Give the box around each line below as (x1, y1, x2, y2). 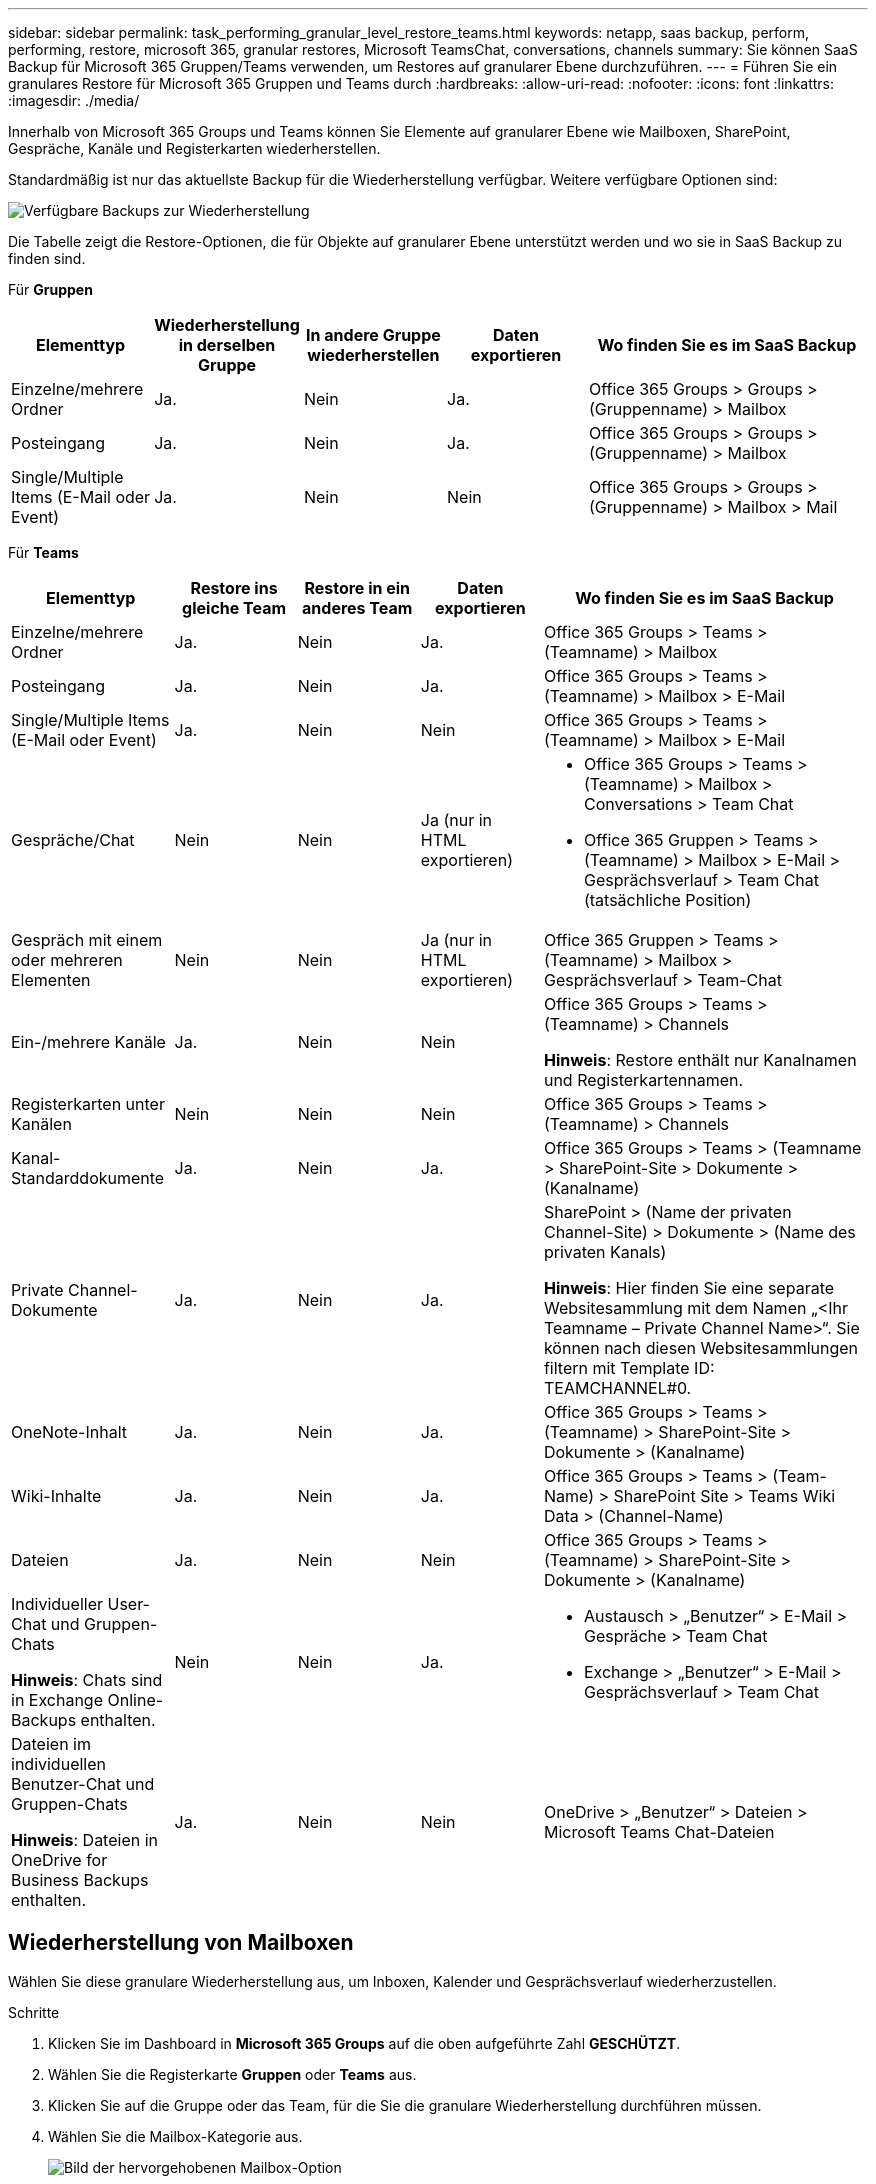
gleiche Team (182, 598, 287, 618)
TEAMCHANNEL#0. (543, 1378, 692, 1398)
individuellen (11, 1754, 106, 1774)
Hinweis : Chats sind (11, 1670, 163, 1690)
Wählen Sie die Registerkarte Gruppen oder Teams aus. (48, 2065, 417, 2083)
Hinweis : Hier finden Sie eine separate (543, 1278, 835, 1298)
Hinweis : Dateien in (11, 1830, 158, 1850)
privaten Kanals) (543, 1242, 667, 1262)
